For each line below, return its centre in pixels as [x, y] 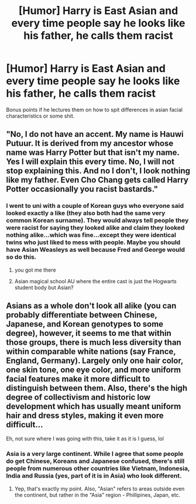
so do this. [21, 257]
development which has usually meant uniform [94, 407]
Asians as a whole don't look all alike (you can [91, 306]
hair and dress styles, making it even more [85, 416]
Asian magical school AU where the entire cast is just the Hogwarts [95, 281]
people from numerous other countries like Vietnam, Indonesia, [98, 468]
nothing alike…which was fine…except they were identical [91, 235]
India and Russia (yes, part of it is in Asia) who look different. [94, 476]
